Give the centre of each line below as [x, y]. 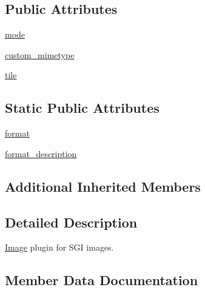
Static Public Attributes [82, 108]
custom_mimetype [40, 54]
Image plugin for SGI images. [59, 247]
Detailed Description [71, 222]
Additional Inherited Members [103, 186]
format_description [41, 153]
